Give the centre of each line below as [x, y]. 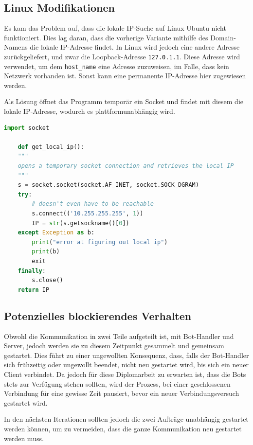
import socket [27, 128]
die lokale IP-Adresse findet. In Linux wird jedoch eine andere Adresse [135, 47]
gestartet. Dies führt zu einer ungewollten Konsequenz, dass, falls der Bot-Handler [126, 355]
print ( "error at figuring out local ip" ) [100, 242]
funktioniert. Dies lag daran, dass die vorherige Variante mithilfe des [106, 37]
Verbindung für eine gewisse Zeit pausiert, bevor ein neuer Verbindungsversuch [122, 393]
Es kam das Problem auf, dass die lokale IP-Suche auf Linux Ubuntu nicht [115, 28]
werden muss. [24, 438]
